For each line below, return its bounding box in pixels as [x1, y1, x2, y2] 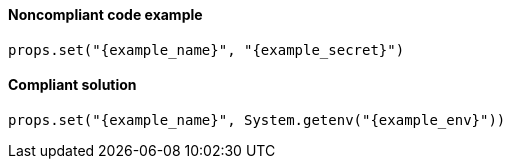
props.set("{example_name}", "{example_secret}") [8, 41, 405, 58]
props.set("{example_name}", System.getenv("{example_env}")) [8, 111, 506, 128]
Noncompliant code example [8, 6, 203, 23]
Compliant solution [8, 76, 137, 94]
